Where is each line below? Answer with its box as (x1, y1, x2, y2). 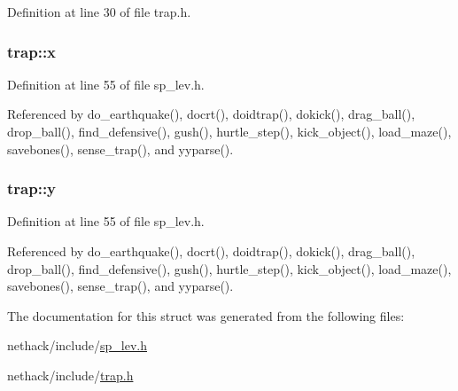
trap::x (7, 40, 57, 62)
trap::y (7, 177, 57, 199)
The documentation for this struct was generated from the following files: (7, 306, 405, 325)
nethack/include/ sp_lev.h (7, 336, 147, 355)
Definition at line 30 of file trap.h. (7, 3, 191, 20)
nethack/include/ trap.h (7, 365, 134, 384)
